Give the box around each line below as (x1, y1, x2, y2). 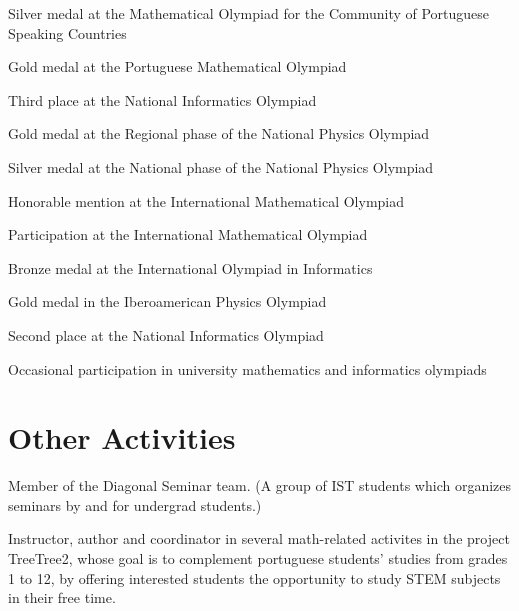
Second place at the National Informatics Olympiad (8, 324, 324, 345)
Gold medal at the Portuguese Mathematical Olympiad (8, 56, 347, 77)
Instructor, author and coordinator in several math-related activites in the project (8, 528, 510, 549)
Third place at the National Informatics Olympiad (8, 89, 317, 110)
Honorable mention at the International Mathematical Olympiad (8, 190, 405, 211)
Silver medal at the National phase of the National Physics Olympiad (8, 156, 434, 177)
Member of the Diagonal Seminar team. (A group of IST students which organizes (8, 475, 512, 496)
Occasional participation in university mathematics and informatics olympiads (8, 358, 487, 379)
